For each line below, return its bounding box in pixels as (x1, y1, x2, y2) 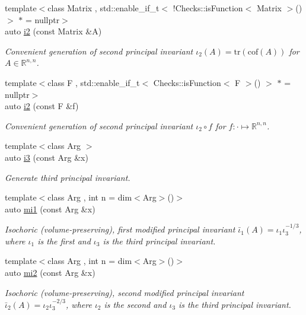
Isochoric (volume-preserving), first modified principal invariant (5, 223, 235, 236)
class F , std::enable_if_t (47, 76, 140, 88)
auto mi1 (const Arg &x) (5, 202, 95, 215)
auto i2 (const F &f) (5, 100, 79, 112)
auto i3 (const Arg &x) (5, 151, 88, 163)
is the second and (104, 298, 167, 310)
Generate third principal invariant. (5, 171, 130, 183)
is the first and (37, 234, 91, 247)
